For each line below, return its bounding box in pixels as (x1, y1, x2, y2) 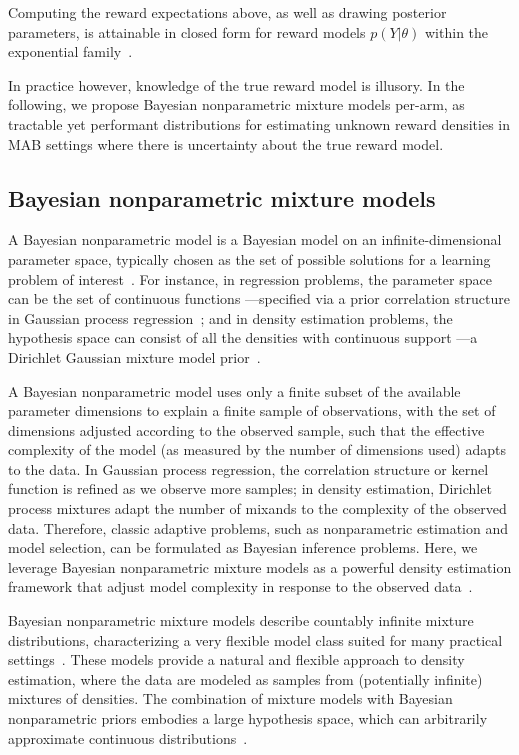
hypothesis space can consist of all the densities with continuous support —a (8, 327, 478, 348)
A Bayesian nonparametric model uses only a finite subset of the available (8, 380, 461, 401)
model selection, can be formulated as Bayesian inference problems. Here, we (8, 537, 478, 558)
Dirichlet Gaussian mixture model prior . (8, 346, 261, 367)
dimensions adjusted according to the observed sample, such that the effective (8, 419, 485, 440)
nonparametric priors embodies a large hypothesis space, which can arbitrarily (8, 708, 488, 729)
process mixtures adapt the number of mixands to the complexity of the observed (8, 498, 507, 519)
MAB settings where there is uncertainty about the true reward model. (8, 133, 444, 154)
